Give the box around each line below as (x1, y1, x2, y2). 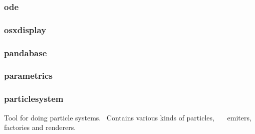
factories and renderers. (4, 122, 76, 132)
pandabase (4, 46, 47, 59)
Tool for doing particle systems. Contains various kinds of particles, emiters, (4, 112, 251, 122)
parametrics (4, 69, 53, 82)
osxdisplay (4, 23, 47, 36)
